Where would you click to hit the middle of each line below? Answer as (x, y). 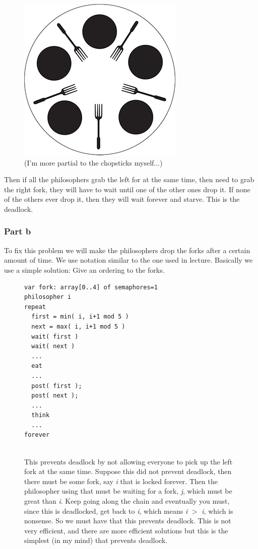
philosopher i (48, 297)
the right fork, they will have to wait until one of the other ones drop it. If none (127, 189)
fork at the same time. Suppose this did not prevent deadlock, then (128, 471)
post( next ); (55, 396)
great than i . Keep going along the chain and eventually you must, (127, 501)
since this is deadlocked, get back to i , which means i (106, 511)
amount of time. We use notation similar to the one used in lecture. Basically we (128, 260)
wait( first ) (55, 336)
